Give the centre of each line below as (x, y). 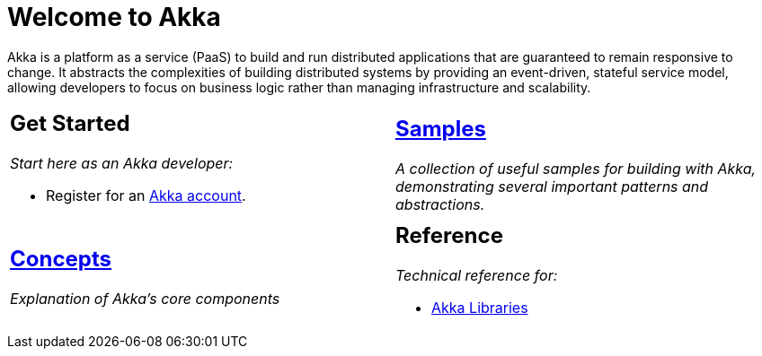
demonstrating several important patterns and (552, 186)
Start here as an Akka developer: (122, 163)
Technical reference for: (477, 275)
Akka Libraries (480, 307)
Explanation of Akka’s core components (145, 298)
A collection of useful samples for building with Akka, (576, 168)
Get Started (70, 123)
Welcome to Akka (114, 17)
